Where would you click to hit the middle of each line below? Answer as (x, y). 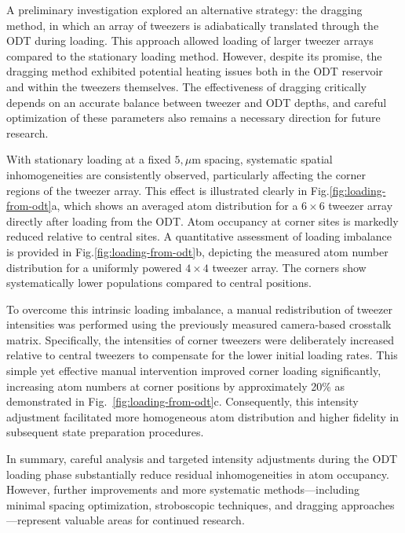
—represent (34, 520)
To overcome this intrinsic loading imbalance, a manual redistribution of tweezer (199, 309)
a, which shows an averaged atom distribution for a (175, 206)
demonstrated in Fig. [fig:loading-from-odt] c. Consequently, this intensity (182, 401)
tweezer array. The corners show (289, 267)
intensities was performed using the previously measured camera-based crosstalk (199, 324)
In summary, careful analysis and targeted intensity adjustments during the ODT (202, 459)
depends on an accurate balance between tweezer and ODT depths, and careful (197, 102)
